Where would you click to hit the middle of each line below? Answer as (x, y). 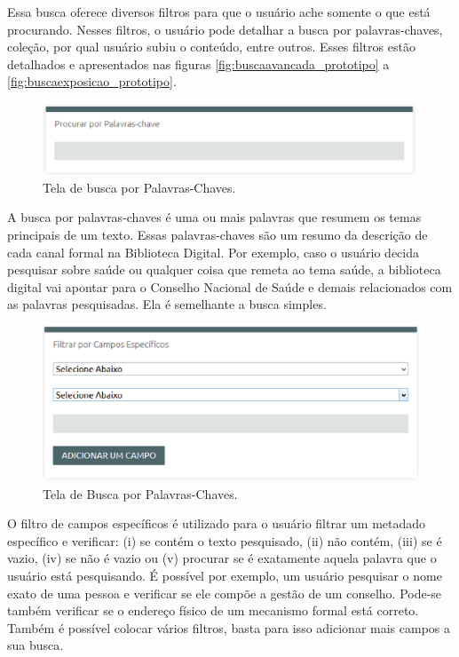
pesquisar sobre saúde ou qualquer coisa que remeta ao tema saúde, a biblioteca (224, 269)
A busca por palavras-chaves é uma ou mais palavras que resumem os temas (214, 217)
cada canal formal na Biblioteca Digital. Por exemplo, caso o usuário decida (214, 252)
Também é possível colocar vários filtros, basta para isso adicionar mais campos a (229, 627)
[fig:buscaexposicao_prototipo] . (92, 81)
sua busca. (36, 645)
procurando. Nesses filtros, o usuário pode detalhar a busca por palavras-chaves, (225, 29)
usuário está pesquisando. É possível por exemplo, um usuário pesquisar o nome (225, 575)
